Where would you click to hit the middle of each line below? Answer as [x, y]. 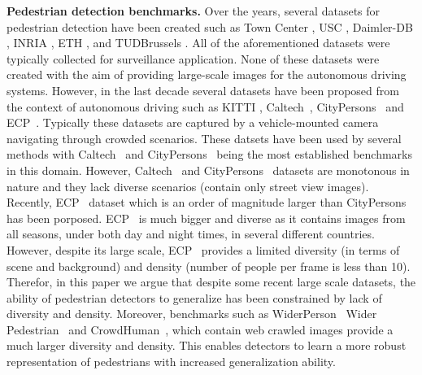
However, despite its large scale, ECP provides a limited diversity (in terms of [203, 249]
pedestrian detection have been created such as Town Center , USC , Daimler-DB [210, 26]
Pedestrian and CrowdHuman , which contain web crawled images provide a [200, 329]
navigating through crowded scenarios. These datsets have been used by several [204, 138]
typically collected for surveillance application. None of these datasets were [193, 58]
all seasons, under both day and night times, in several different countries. [191, 234]
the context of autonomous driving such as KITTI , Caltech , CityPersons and [205, 106]
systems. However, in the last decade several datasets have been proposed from [203, 90]
